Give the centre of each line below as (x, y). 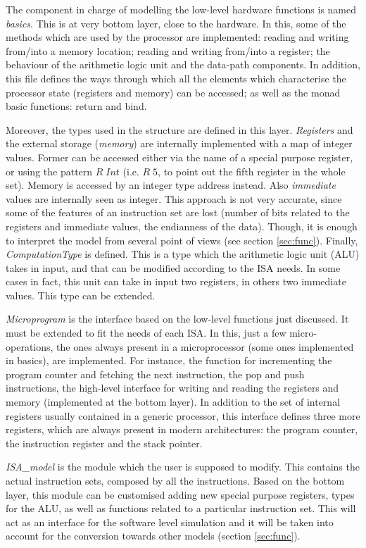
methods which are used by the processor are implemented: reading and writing (177, 37)
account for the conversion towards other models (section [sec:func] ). (153, 536)
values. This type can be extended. (81, 295)
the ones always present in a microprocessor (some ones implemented (205, 346)
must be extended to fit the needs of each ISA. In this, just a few (146, 333)
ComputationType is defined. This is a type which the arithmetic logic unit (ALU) (183, 254)
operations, (30, 346)
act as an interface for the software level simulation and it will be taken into (170, 522)
